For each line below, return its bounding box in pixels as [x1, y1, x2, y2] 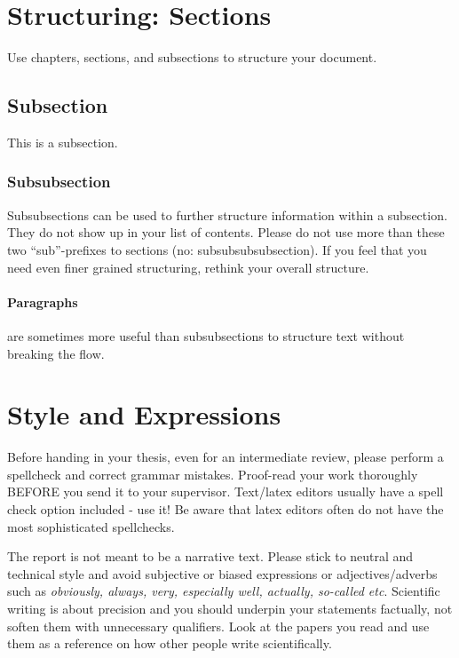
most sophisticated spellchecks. [7, 517, 175, 535]
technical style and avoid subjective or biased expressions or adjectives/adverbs [7, 564, 438, 583]
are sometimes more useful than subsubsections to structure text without [7, 326, 405, 345]
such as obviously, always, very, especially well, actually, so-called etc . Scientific [7, 582, 440, 600]
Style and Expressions [7, 396, 281, 432]
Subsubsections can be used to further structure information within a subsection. [7, 205, 447, 224]
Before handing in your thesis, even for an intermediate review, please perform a [7, 448, 444, 466]
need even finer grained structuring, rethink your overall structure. [7, 258, 369, 276]
